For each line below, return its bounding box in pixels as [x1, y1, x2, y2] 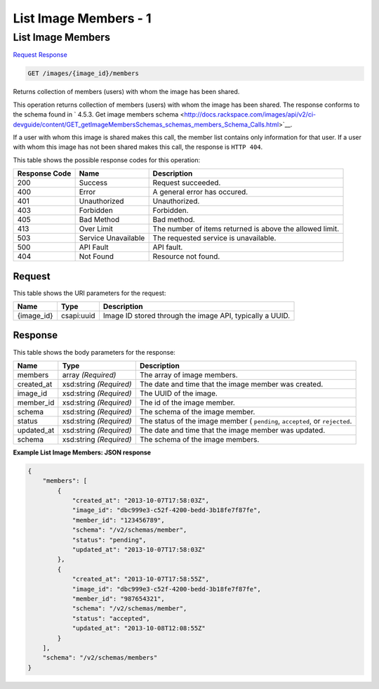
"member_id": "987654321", [72, 594, 165, 603]
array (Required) [62, 369, 117, 379]
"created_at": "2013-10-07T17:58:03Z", [72, 497, 210, 505]
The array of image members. [139, 369, 238, 379]
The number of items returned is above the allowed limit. [152, 224, 340, 234]
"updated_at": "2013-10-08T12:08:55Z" [72, 624, 206, 632]
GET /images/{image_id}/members [27, 70, 140, 77]
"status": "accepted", [72, 615, 150, 622]
